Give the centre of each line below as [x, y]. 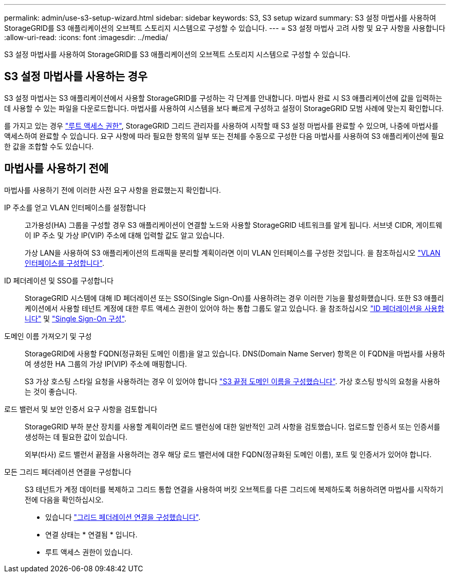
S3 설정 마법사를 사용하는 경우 [76, 77]
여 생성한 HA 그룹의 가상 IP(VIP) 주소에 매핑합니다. [106, 364]
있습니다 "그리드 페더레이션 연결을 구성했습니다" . [123, 517]
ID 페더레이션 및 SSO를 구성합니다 [59, 280]
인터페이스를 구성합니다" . [65, 263]
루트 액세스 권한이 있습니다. [89, 552]
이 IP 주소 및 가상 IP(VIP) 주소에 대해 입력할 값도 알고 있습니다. [125, 235]
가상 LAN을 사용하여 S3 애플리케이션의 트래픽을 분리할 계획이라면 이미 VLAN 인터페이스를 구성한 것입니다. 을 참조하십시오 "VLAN [233, 253]
